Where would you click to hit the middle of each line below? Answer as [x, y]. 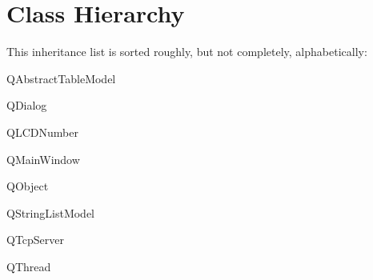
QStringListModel [51, 212]
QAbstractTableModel [61, 78]
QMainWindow [43, 159]
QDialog [27, 105]
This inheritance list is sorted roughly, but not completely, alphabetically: [187, 52]
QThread [29, 266]
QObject [28, 186]
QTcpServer [36, 240]
